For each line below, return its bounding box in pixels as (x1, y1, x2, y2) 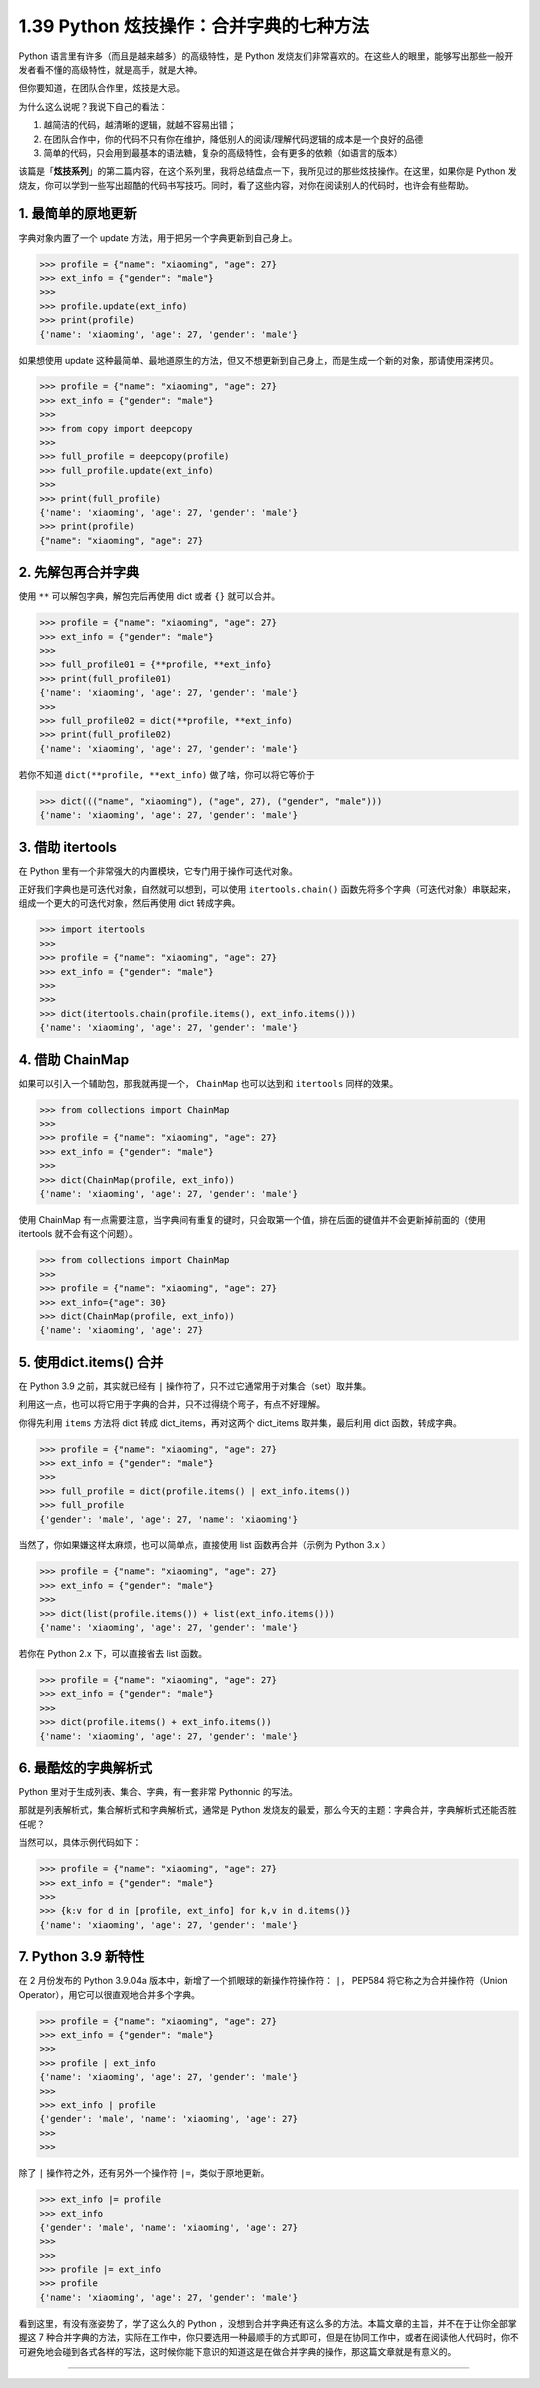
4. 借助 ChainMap (18, 1051, 130, 1068)
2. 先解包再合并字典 (18, 564, 140, 581)
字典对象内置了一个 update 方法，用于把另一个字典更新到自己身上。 (18, 231, 298, 244)
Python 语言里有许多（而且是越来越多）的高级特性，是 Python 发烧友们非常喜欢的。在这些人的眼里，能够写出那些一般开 (18, 50, 514, 62)
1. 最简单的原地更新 (18, 205, 137, 222)
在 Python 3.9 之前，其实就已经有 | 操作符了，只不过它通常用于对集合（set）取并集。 (18, 1380, 372, 1392)
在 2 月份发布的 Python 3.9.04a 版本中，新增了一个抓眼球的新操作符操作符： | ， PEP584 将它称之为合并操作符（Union (18, 1975, 509, 1987)
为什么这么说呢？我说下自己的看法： (18, 100, 168, 112)
